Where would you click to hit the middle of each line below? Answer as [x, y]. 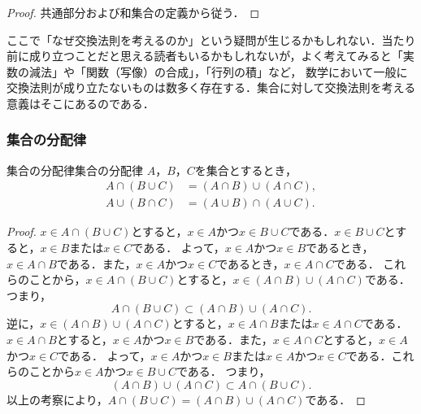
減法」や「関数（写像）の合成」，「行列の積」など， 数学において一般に [218, 71]
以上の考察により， [57, 399]
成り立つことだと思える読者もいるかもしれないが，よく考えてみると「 [216, 56]
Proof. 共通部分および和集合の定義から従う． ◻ [133, 12]
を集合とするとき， [245, 170]
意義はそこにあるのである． [80, 103]
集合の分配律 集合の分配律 [75, 170]
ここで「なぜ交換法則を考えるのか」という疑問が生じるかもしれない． [194, 39]
